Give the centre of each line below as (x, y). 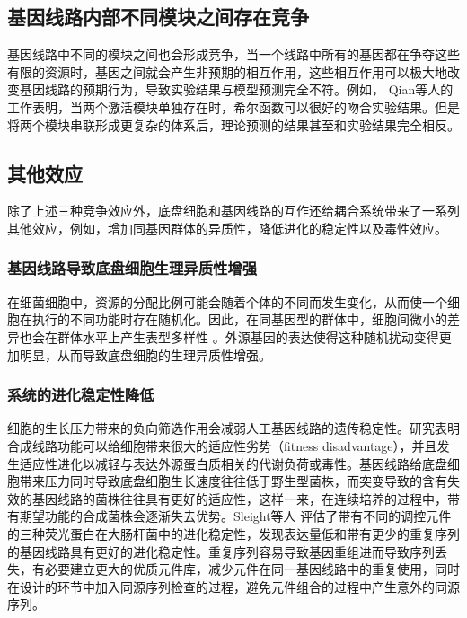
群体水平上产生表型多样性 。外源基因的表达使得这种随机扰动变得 (248, 336)
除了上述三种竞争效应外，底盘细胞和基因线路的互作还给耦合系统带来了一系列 (233, 211)
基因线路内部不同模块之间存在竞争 (158, 17)
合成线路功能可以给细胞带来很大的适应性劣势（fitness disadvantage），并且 (222, 445)
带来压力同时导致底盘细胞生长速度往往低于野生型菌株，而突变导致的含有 (233, 481)
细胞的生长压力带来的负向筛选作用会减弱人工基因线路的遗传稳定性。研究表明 (233, 428)
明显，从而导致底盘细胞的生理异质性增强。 (145, 354)
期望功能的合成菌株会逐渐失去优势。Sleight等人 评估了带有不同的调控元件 (235, 516)
